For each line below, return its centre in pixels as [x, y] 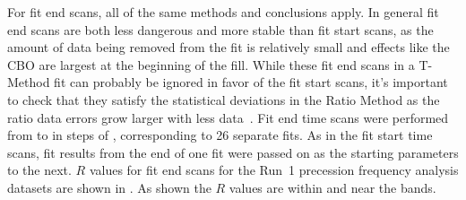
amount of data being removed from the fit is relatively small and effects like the [229, 47]
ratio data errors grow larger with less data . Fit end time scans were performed [228, 117]
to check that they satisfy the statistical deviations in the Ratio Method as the [224, 99]
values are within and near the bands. [332, 187]
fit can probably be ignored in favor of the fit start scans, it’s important [251, 82]
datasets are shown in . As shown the [109, 187]
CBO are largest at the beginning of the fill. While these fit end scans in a [211, 64]
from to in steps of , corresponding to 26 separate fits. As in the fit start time [220, 135]
